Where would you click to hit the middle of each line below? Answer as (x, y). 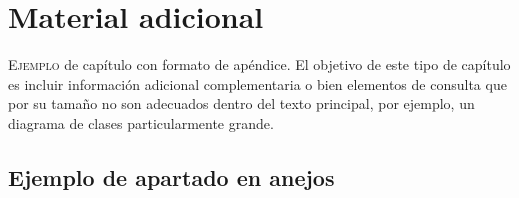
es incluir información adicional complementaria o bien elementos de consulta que (257, 83)
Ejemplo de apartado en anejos (171, 176)
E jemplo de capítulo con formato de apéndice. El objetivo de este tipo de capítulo (259, 64)
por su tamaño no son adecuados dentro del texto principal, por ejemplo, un (241, 103)
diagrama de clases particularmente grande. (141, 122)
